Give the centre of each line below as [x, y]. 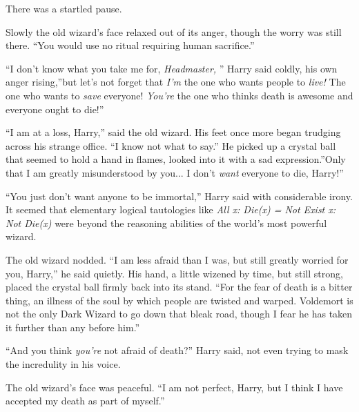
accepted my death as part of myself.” [85, 401]
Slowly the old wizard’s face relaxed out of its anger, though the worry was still [174, 31]
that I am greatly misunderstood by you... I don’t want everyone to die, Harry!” [175, 172]
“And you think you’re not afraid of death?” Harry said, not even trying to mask [177, 350]
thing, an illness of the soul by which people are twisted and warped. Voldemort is [179, 300]
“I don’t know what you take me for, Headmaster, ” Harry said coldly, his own [172, 68]
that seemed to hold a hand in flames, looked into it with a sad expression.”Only [176, 159]
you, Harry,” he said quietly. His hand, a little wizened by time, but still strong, [174, 273]
